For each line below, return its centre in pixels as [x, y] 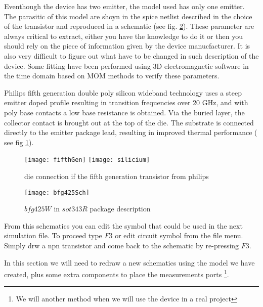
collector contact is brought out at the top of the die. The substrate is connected [129, 122]
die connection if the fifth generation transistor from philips [117, 176]
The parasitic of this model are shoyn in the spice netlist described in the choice [128, 16]
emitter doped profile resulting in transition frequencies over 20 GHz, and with [126, 102]
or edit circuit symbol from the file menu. [179, 235]
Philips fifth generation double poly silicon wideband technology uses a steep [123, 92]
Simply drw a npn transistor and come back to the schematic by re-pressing [122, 245]
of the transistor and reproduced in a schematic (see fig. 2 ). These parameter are [129, 26]
